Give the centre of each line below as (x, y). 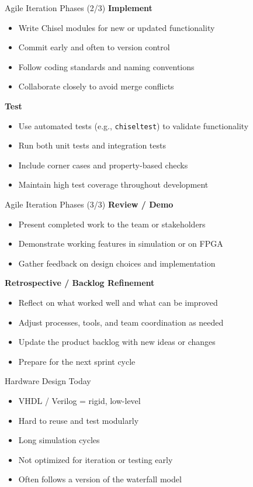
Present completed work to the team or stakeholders (112, 224)
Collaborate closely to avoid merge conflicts (96, 86)
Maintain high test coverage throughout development (113, 184)
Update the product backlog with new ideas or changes (117, 342)
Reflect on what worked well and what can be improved (118, 302)
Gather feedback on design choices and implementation (117, 263)
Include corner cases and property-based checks (103, 165)
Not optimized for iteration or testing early (96, 459)
